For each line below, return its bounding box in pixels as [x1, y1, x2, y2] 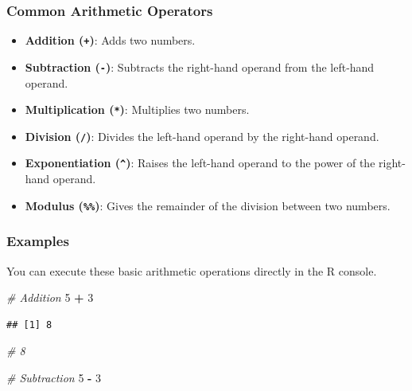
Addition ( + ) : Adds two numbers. [25, 32, 196, 49]
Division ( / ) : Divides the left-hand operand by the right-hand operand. [25, 127, 379, 144]
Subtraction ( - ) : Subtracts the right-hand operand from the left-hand [25, 58, 375, 75]
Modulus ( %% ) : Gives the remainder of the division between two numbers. [25, 197, 391, 213]
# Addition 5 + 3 [6, 289, 94, 306]
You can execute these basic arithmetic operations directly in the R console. [6, 262, 377, 279]
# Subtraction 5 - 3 [6, 369, 102, 385]
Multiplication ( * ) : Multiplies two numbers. [25, 101, 250, 118]
